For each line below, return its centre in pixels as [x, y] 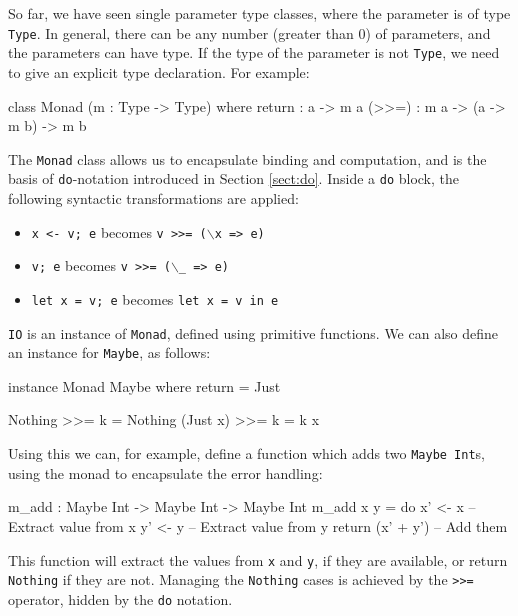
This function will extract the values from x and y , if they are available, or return [258, 559]
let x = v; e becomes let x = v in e [155, 298]
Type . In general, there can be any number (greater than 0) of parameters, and [249, 32]
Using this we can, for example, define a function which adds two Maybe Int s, [247, 453]
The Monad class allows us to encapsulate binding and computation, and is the [247, 158]
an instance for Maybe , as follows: [109, 352]
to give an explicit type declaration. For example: [159, 71]
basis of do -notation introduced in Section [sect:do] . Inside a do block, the [233, 178]
